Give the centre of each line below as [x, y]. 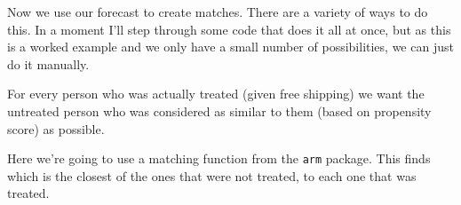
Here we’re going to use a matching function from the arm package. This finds [219, 158]
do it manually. [48, 63]
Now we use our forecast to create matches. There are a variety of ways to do [218, 12]
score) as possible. [56, 128]
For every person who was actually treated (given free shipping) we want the [216, 94]
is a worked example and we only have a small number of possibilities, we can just [230, 47]
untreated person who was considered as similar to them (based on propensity [219, 110]
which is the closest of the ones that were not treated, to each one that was [212, 175]
